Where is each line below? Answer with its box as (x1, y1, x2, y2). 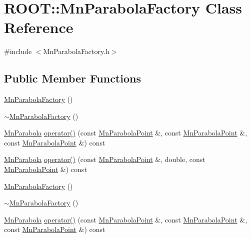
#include (4, 46, 32, 56)
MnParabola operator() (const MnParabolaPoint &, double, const (4, 154, 205, 164)
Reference (4, 17, 73, 37)
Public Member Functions (4, 70, 141, 86)
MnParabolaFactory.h (43, 46, 109, 56)
